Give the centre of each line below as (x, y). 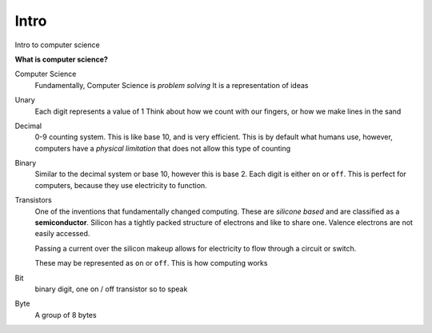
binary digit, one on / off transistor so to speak (111, 289)
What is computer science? (61, 59)
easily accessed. (62, 234)
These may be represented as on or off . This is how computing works (151, 263)
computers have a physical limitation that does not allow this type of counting (163, 148)
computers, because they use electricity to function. (121, 185)
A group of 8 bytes (66, 315)
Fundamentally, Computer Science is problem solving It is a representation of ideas (172, 85)
